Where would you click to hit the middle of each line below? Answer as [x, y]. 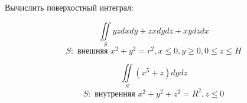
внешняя [92, 51]
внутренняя [115, 94]
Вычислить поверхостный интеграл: [69, 7]
